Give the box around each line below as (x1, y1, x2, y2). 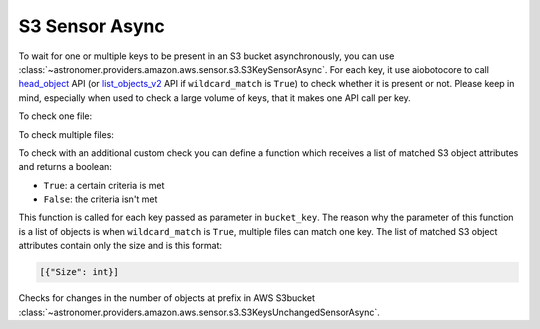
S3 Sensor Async (18, 15, 165, 37)
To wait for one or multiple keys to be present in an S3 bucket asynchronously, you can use (18, 50, 395, 62)
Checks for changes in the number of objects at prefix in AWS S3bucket (18, 292, 315, 304)
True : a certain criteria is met (43, 179, 165, 191)
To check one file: (18, 110, 93, 122)
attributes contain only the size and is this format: (18, 240, 223, 252)
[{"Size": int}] (39, 266, 120, 278)
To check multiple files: (18, 128, 115, 140)
